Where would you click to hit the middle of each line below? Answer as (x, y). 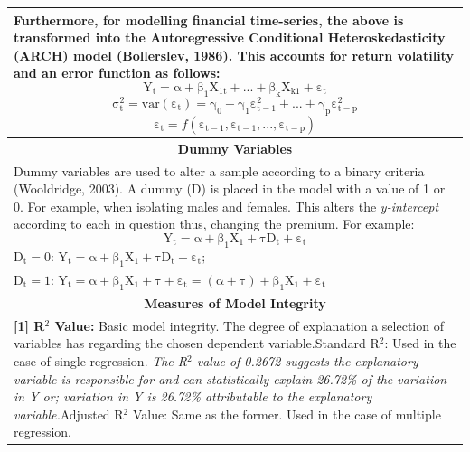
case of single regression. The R (101, 360)
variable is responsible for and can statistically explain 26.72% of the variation (230, 378)
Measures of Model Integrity (235, 302)
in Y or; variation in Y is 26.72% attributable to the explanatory (193, 396)
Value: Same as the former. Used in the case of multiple (287, 414)
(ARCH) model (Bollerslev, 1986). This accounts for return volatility (234, 55)
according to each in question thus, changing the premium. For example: (214, 224)
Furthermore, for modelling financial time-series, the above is (209, 19)
